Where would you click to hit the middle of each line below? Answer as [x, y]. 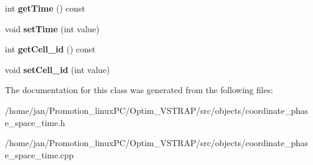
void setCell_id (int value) [58, 69]
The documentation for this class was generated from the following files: [139, 90]
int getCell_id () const [50, 49]
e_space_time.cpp [39, 154]
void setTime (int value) [52, 28]
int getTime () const [45, 8]
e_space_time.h [35, 122]
